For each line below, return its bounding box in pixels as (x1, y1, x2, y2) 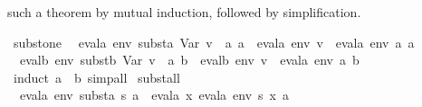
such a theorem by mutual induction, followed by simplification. (7, 3, 361, 21)
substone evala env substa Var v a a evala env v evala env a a (13, 32, 415, 51)
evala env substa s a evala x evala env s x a (19, 85, 290, 104)
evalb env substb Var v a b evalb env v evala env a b (19, 50, 360, 69)
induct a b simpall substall (13, 67, 180, 86)
